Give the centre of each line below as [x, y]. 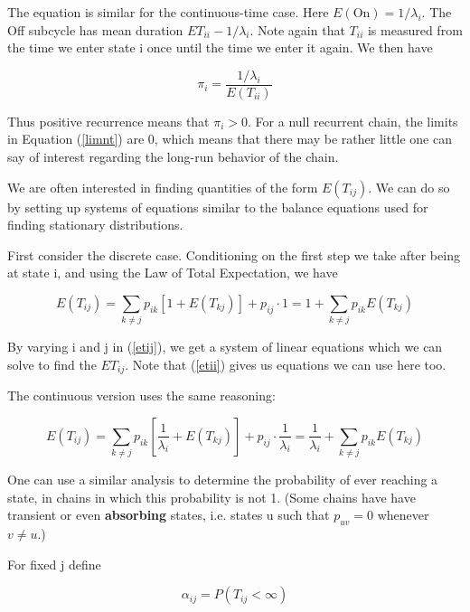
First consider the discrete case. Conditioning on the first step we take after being [234, 254]
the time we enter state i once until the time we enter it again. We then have [220, 47]
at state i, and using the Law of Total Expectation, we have [173, 273]
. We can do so [409, 187]
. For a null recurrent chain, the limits [353, 121]
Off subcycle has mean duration [95, 29]
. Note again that [297, 29]
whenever [403, 515]
